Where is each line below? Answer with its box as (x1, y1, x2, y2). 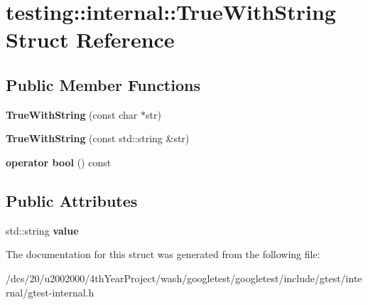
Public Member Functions (6, 73, 200, 95)
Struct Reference (6, 25, 175, 54)
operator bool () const (6, 154, 112, 169)
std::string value (6, 223, 79, 237)
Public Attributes (6, 189, 138, 211)
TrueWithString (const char (6, 107, 138, 122)
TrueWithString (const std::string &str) (6, 131, 190, 146)
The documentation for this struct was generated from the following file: (6, 247, 320, 262)
